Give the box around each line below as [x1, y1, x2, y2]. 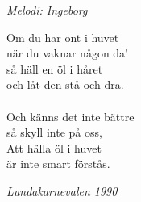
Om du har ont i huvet [6, 28, 119, 45]
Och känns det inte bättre [6, 107, 135, 124]
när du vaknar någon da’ [6, 44, 129, 61]
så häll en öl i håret [6, 60, 103, 77]
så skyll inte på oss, [6, 124, 102, 141]
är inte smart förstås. [6, 155, 110, 172]
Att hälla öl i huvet [6, 139, 102, 156]
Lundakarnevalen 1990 [6, 182, 118, 199]
